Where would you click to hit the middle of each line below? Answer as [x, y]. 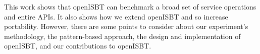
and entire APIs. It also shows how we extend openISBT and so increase [116, 16]
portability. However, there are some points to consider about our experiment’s [126, 26]
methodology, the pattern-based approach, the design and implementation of [122, 36]
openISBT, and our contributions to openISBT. [78, 46]
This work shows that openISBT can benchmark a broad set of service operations [130, 6]
